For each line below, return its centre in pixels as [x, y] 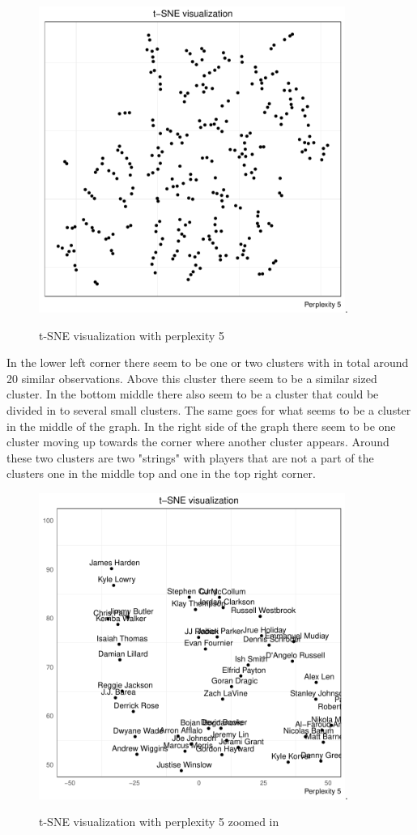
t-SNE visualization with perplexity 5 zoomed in [159, 822]
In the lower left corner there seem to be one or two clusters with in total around [208, 362]
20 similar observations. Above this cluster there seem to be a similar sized [192, 378]
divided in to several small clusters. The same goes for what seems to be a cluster [209, 409]
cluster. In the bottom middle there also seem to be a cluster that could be [193, 394]
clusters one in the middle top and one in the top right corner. [161, 473]
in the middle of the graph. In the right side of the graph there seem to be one [201, 426]
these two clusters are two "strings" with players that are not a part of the [190, 457]
